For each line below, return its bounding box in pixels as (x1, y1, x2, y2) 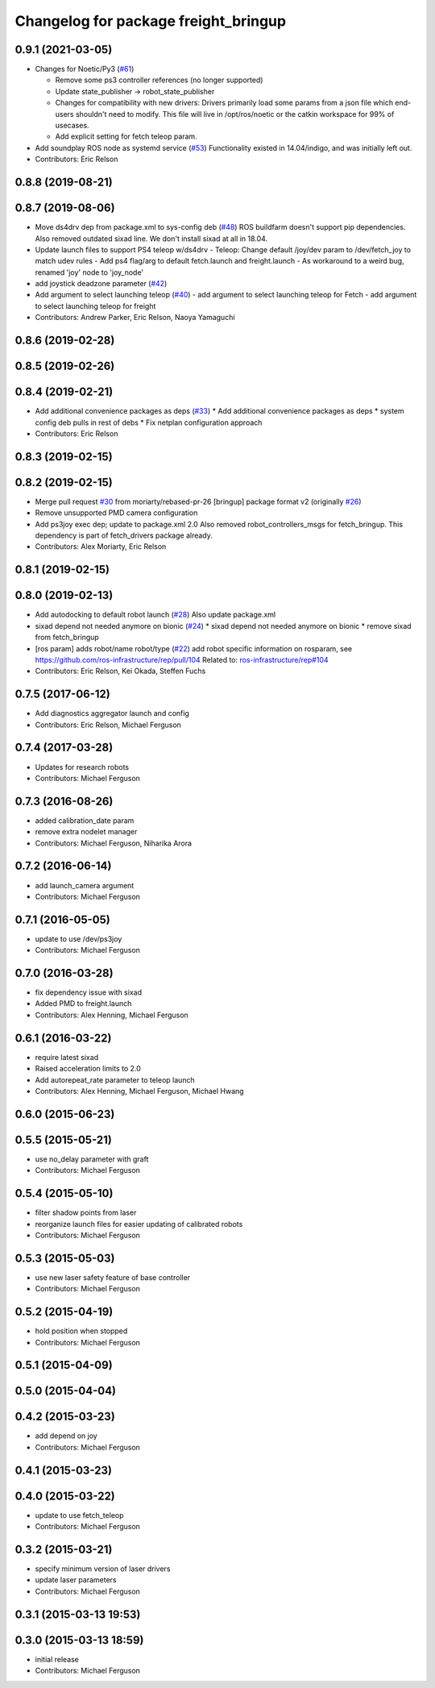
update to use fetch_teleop (35, 1510, 124, 1520)
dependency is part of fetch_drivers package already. (35, 530, 213, 540)
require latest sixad (35, 1052, 99, 1062)
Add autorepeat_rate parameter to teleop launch (35, 1075, 195, 1084)
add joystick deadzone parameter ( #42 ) (35, 279, 168, 289)
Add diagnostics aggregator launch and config (35, 709, 189, 718)
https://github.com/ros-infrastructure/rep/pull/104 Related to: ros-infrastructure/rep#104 (35, 655, 329, 664)
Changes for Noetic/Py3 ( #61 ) (35, 64, 135, 74)
